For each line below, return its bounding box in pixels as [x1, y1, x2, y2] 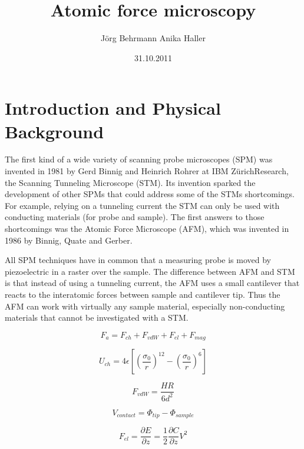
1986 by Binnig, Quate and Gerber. [5, 234, 133, 246]
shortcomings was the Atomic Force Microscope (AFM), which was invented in [5, 222, 289, 234]
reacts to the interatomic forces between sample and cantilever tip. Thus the [5, 288, 280, 300]
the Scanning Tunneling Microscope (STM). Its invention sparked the [5, 176, 256, 188]
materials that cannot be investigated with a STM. [5, 311, 189, 324]
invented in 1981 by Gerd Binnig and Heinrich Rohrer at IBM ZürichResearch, [5, 165, 289, 177]
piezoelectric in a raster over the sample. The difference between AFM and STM [5, 265, 295, 277]
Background [5, 119, 104, 143]
